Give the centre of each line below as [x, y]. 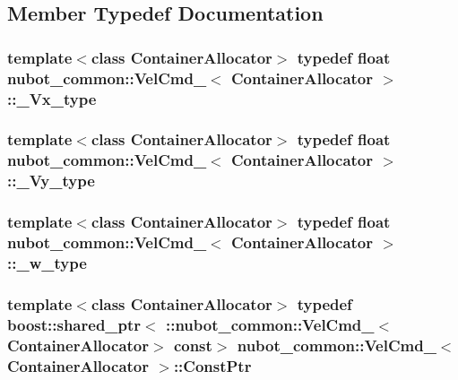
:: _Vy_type [51, 181]
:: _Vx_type [52, 98]
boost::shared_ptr [74, 324]
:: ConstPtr [212, 365]
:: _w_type [47, 262]
